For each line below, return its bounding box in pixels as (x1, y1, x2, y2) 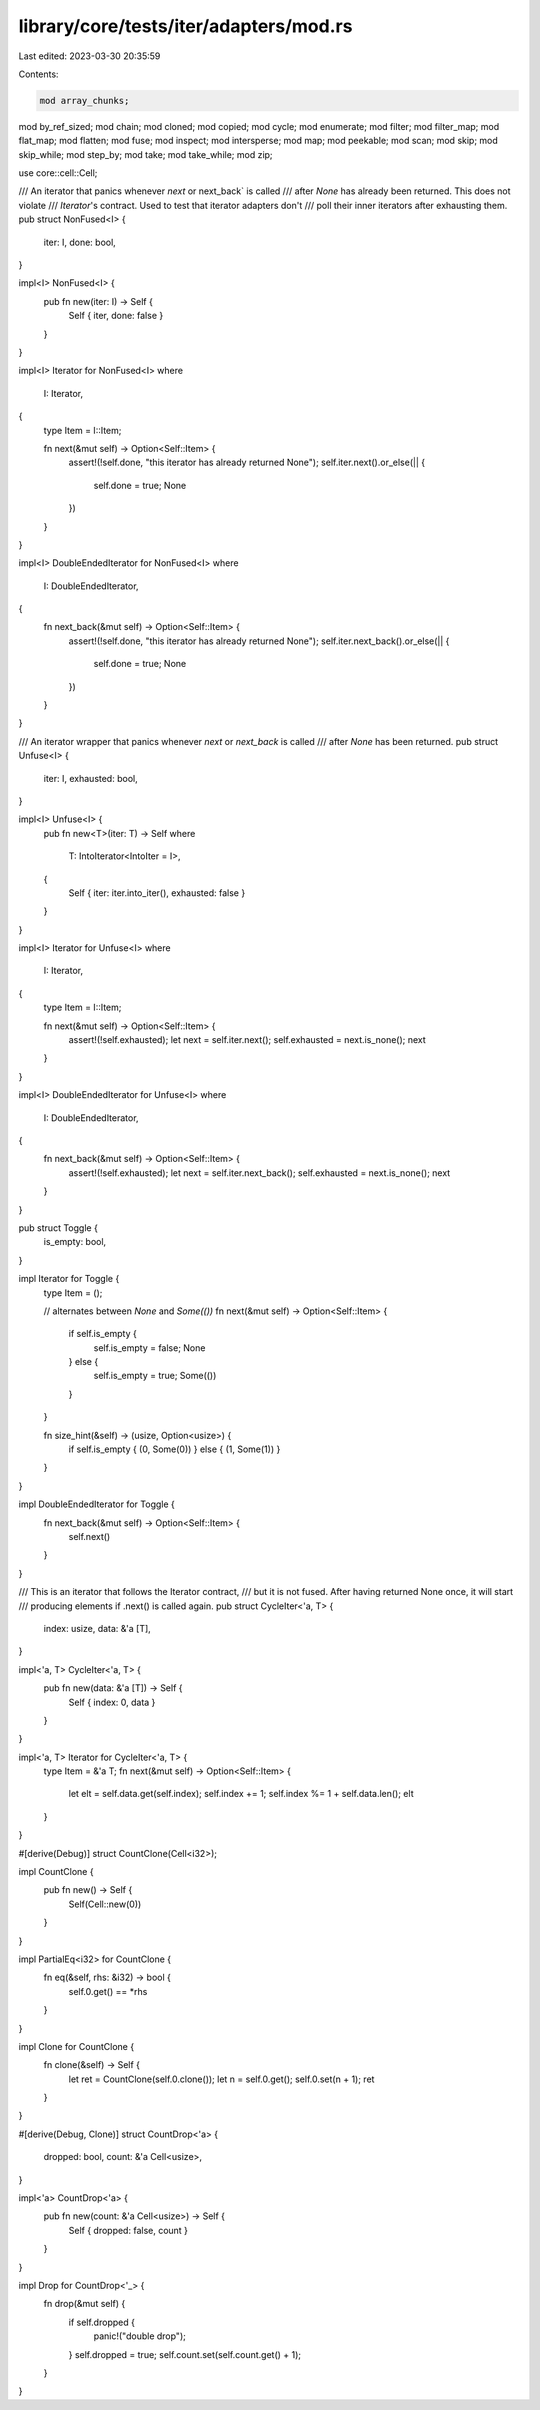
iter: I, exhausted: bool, (43, 772, 139, 784)
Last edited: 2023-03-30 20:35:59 (18, 50, 161, 62)
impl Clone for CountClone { (18, 2040, 135, 2052)
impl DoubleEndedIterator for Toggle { (18, 1498, 175, 1510)
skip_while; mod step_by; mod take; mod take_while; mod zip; (18, 148, 274, 160)
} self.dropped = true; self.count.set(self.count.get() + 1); (68, 2348, 302, 2360)
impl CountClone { (18, 1866, 94, 1878)
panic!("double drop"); (93, 2330, 187, 2342)
